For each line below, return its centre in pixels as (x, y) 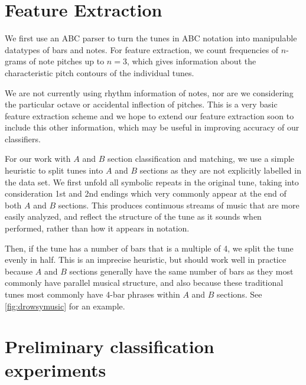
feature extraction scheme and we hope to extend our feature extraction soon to (149, 115)
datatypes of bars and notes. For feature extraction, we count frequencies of (142, 49)
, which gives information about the (191, 61)
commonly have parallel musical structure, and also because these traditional (144, 283)
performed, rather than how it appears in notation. (97, 228)
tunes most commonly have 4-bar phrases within (92, 294)
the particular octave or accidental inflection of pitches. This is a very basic (141, 104)
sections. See (240, 294)
